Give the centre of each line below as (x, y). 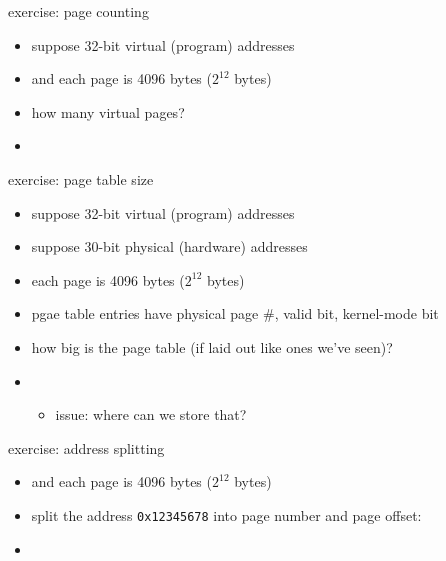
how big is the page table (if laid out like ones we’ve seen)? (212, 346)
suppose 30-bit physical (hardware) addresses (169, 246)
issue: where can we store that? (151, 414)
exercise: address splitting (86, 447)
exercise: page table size (81, 178)
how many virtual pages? (108, 111)
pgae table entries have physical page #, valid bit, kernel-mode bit (235, 313)
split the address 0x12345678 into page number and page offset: (226, 514)
